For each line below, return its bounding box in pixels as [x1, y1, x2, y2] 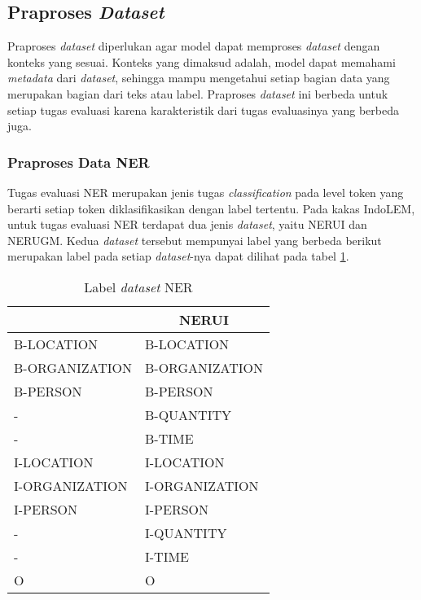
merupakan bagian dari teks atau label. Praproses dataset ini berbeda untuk [7, 85, 388, 102]
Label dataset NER [84, 277, 193, 296]
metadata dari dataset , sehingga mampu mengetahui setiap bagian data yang [7, 69, 390, 86]
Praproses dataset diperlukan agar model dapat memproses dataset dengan [7, 37, 380, 55]
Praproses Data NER [7, 151, 150, 172]
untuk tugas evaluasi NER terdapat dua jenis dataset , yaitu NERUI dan [7, 216, 367, 233]
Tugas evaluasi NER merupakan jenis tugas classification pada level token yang [7, 183, 404, 200]
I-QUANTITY [145, 523, 227, 542]
